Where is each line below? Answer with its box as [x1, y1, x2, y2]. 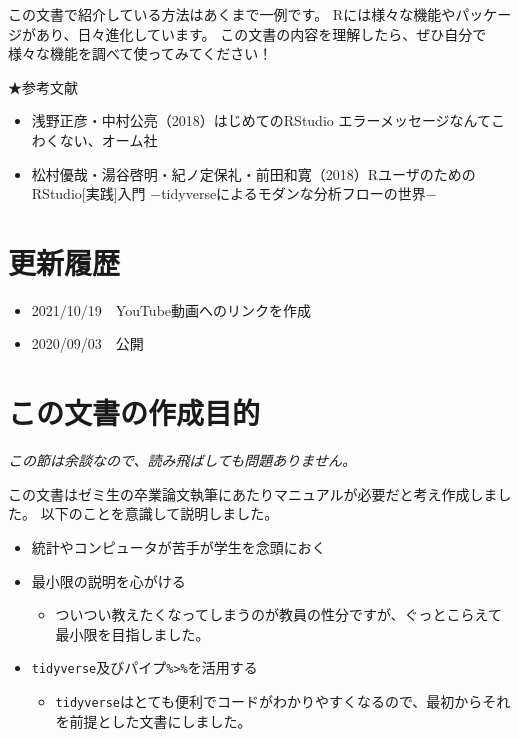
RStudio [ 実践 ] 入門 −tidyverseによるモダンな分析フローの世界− [31, 183, 437, 204]
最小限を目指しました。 [55, 623, 210, 644]
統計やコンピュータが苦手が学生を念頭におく [31, 536, 326, 557]
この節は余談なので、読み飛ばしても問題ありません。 [8, 450, 356, 471]
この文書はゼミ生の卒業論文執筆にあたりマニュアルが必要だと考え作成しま [8, 483, 498, 504]
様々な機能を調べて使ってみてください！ [8, 43, 273, 64]
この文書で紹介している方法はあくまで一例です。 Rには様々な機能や [8, 4, 456, 24]
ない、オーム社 [59, 129, 158, 150]
